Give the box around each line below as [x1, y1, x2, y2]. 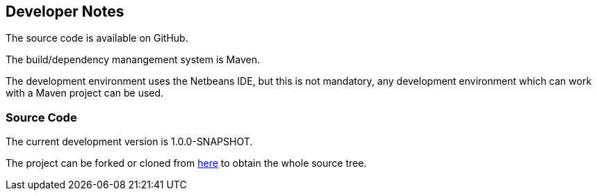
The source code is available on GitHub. [6, 32, 188, 44]
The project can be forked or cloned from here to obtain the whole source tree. [6, 157, 367, 170]
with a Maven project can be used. [6, 87, 164, 99]
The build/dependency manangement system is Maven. [6, 54, 260, 66]
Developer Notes [6, 3, 124, 20]
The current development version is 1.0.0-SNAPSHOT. [6, 136, 253, 148]
